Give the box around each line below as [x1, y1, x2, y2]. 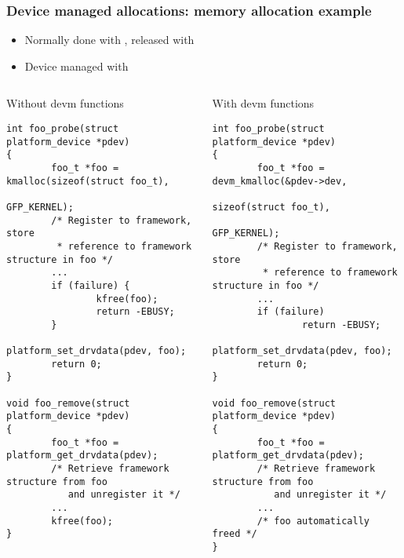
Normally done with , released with [24, 31, 195, 48]
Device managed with [24, 57, 129, 74]
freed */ [212, 528, 257, 540]
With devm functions [212, 95, 315, 111]
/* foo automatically [257, 515, 369, 527]
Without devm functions [6, 95, 124, 111]
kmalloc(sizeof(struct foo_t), [6, 175, 169, 187]
